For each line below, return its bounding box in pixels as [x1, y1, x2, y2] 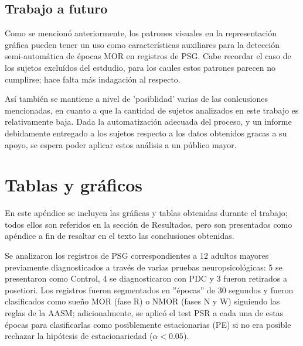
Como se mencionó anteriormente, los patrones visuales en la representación [5, 27, 277, 39]
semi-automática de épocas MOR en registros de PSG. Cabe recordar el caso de [5, 50, 291, 62]
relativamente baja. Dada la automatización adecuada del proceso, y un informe [5, 115, 292, 128]
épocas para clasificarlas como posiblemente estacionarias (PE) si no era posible [5, 318, 291, 330]
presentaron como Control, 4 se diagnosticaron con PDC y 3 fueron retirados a [5, 272, 288, 285]
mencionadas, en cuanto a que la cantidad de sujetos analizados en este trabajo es [5, 104, 299, 116]
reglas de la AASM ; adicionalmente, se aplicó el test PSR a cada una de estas [5, 307, 284, 319]
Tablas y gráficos [5, 173, 143, 197]
